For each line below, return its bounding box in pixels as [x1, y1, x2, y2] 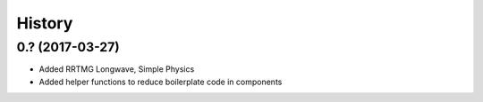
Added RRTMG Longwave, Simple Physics [38, 64, 195, 75]
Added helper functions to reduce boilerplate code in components [38, 76, 283, 87]
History [16, 13, 73, 33]
